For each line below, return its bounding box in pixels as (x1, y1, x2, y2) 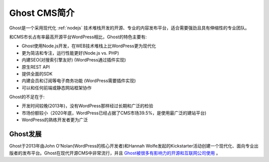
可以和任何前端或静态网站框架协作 (21, 84, 92, 90)
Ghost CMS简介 (9, 7, 75, 18)
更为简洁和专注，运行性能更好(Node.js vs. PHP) (21, 50, 120, 56)
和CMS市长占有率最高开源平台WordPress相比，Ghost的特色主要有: (9, 34, 147, 40)
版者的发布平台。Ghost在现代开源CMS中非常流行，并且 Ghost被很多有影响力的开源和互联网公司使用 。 (9, 150, 221, 156)
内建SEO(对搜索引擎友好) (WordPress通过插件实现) (21, 57, 127, 63)
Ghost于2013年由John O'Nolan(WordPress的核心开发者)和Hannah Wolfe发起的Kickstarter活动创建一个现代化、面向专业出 (9, 143, 259, 149)
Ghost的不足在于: (9, 94, 45, 100)
